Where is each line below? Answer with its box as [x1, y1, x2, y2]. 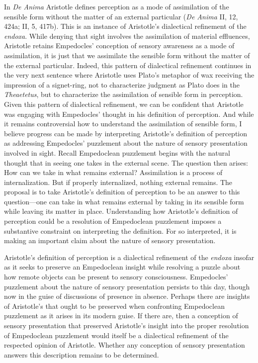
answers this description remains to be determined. [4, 349, 159, 360]
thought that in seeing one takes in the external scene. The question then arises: [4, 157, 248, 168]
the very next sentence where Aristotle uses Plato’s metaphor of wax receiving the [4, 70, 255, 80]
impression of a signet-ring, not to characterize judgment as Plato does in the [4, 79, 240, 90]
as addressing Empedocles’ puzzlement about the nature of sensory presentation [4, 138, 248, 148]
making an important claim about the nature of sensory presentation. [4, 235, 216, 246]
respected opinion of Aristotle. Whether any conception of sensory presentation [4, 340, 245, 350]
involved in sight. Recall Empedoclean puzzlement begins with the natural [4, 147, 230, 158]
